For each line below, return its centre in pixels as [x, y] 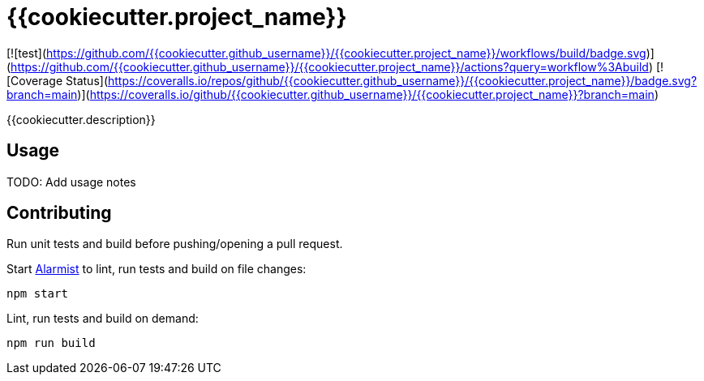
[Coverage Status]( [57, 80]
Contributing [59, 213]
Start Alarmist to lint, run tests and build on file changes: [157, 269]
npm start [37, 294]
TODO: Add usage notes [71, 182]
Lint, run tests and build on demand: [103, 319]
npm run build [51, 343]
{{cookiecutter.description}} [81, 119]
